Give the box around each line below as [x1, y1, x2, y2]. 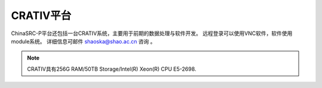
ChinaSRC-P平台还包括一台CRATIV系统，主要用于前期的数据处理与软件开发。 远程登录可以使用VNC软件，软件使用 [11, 30, 293, 37]
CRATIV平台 [11, 9, 72, 22]
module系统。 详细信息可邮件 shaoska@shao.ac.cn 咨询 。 [11, 37, 156, 45]
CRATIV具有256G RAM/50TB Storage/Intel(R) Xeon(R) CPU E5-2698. [27, 65, 197, 73]
